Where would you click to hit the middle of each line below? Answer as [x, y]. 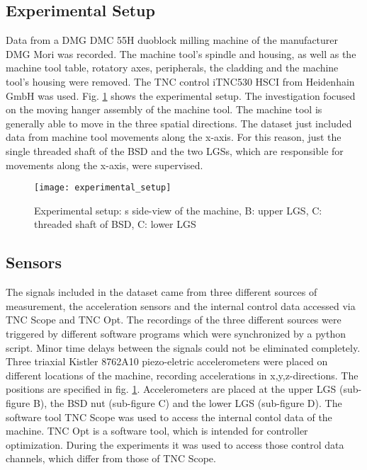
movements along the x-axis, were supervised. [105, 165]
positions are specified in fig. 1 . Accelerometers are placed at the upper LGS [171, 389]
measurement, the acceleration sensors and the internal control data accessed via [181, 305]
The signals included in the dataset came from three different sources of [162, 292]
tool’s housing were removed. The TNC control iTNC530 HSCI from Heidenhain [180, 81]
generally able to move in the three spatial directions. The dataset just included [179, 123]
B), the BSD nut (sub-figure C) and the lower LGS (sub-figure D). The [187, 402]
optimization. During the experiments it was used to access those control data [175, 444]
